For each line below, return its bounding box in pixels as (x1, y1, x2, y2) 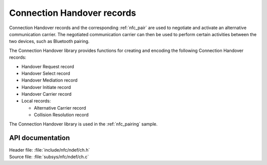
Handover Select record (21, 70, 70, 76)
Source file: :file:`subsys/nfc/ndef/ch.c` (9, 154, 89, 160)
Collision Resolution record (34, 112, 89, 118)
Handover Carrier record (21, 91, 72, 97)
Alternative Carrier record (34, 105, 87, 111)
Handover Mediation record (21, 77, 78, 83)
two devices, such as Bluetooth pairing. (9, 39, 90, 44)
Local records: (21, 98, 51, 104)
